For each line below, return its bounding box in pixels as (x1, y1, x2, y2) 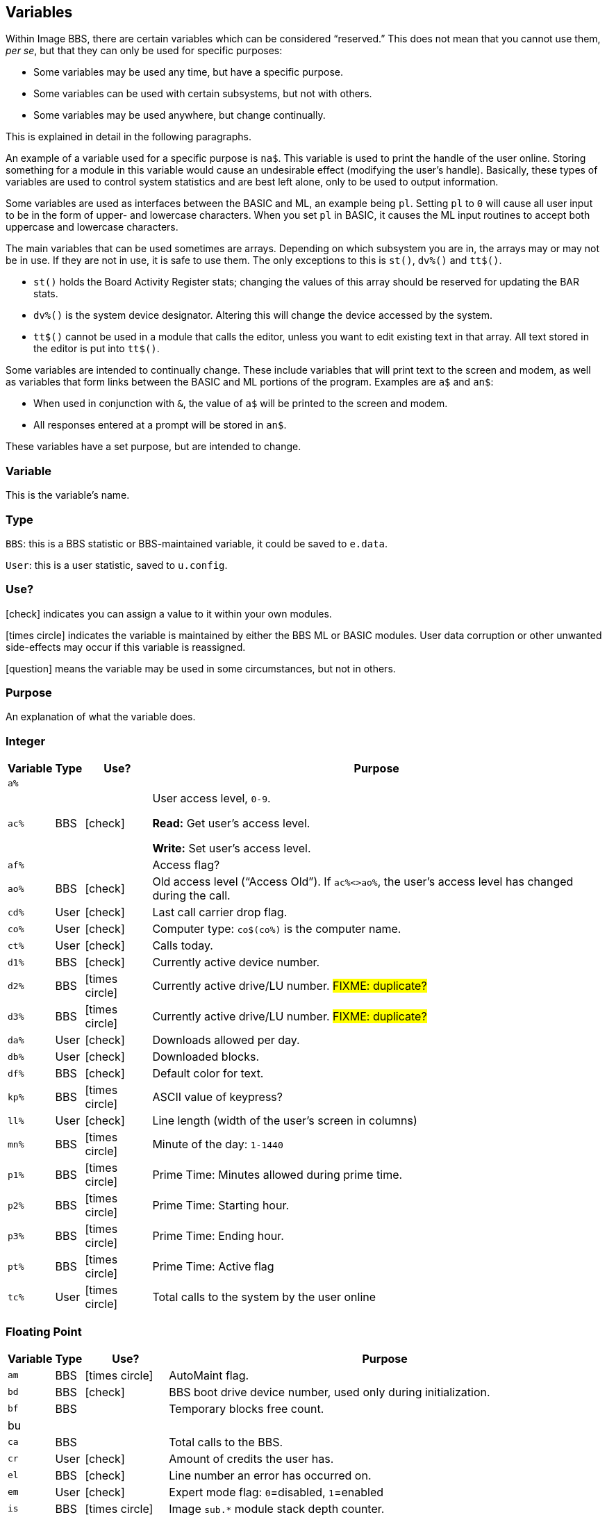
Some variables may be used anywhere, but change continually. (33, 109, 326, 122)
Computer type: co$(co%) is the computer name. (152, 922, 401, 936)
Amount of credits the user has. (169, 1451, 334, 1466)
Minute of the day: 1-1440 (152, 1137, 283, 1152)
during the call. (152, 888, 231, 903)
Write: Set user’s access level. (152, 841, 311, 856)
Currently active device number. (152, 955, 320, 970)
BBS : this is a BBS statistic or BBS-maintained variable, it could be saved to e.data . (6, 537, 388, 549)
